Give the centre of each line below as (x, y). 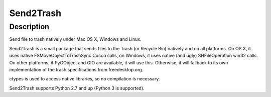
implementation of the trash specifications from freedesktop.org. (76, 69)
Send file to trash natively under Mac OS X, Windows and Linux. (75, 39)
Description (29, 27)
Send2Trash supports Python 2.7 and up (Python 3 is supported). (77, 88)
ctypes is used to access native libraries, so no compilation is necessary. (85, 79)
